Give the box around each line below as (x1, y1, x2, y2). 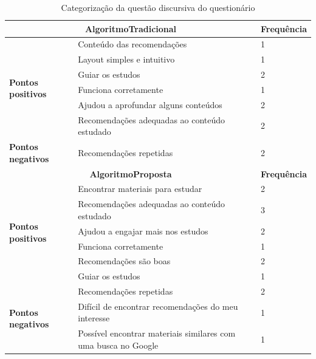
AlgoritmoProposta (89, 167, 172, 180)
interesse (78, 312, 110, 324)
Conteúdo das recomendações (78, 38, 187, 50)
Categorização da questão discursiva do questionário (61, 1, 255, 13)
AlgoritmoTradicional (84, 22, 177, 35)
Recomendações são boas (78, 255, 171, 267)
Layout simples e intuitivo (78, 53, 175, 66)
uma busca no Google (78, 338, 159, 351)
